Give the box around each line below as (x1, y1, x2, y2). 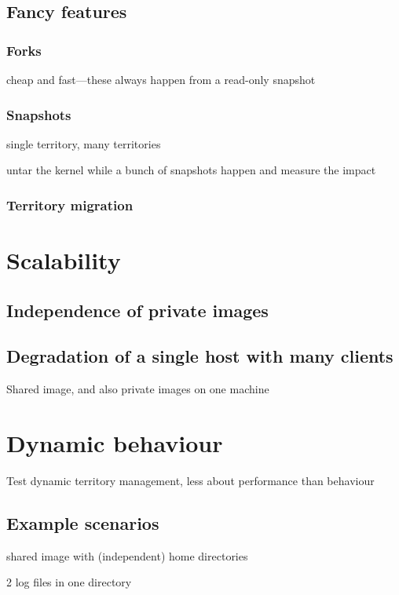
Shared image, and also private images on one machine (6, 381, 269, 397)
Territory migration (6, 195, 134, 214)
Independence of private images (6, 297, 269, 322)
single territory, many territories (6, 135, 161, 151)
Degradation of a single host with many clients (6, 344, 394, 368)
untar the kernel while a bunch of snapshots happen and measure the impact (6, 162, 376, 178)
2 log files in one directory (6, 574, 132, 590)
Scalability (6, 244, 121, 276)
